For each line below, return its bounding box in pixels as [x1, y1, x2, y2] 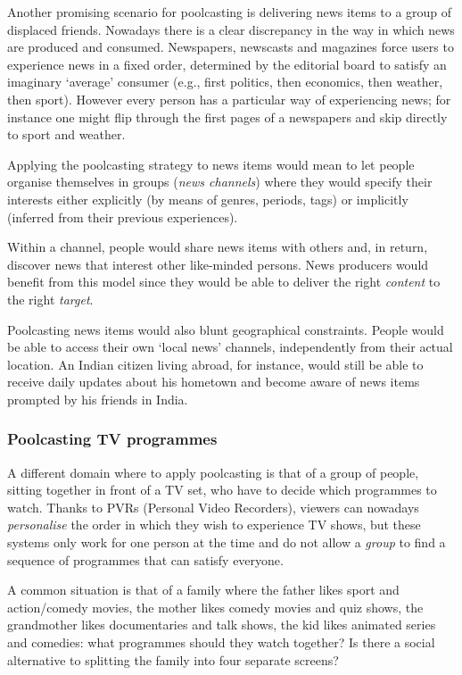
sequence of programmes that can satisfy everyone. [7, 550, 284, 569]
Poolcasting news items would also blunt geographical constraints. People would [7, 320, 444, 338]
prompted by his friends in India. [7, 389, 188, 408]
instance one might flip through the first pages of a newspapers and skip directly [7, 107, 448, 126]
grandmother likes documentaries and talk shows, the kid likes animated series [7, 615, 436, 634]
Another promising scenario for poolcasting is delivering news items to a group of [7, 3, 452, 21]
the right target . [7, 289, 94, 308]
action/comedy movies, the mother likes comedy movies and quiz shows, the [7, 597, 424, 616]
